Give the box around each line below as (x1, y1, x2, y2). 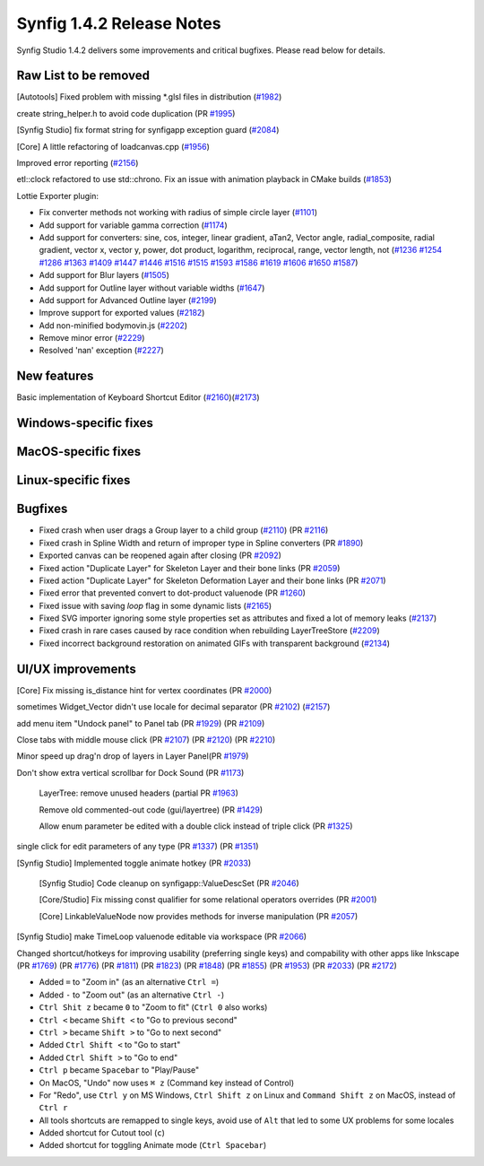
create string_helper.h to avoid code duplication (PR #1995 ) (16, 108, 236, 118)
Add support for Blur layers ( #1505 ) (39, 270, 169, 281)
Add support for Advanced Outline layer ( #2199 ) (39, 294, 217, 305)
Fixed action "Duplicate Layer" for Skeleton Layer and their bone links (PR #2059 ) (39, 562, 341, 573)
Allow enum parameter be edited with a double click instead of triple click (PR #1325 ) (39, 821, 353, 831)
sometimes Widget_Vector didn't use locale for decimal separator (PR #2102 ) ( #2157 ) (16, 701, 331, 712)
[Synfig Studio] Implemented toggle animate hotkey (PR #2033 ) (16, 857, 252, 868)
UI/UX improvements (16, 661, 136, 676)
